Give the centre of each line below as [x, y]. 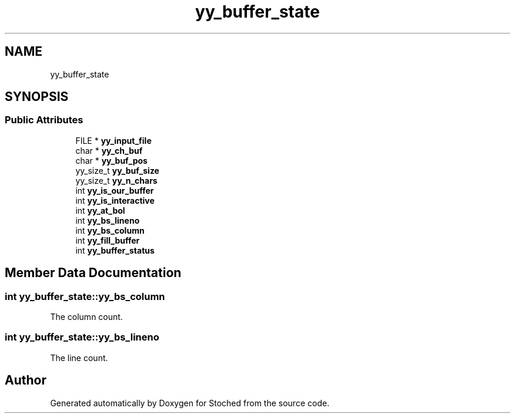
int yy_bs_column [110, 230]
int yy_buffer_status [115, 250]
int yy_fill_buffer [108, 240]
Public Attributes [44, 120]
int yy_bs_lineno [108, 220]
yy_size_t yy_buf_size [117, 170]
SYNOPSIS [37, 97]
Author [26, 380]
